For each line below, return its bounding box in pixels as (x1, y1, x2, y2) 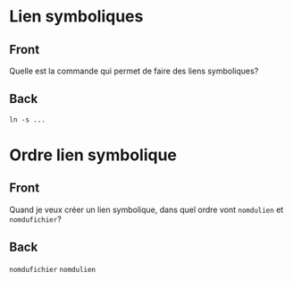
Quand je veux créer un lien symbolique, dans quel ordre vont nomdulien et (9, 204, 284, 215)
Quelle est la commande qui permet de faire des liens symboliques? (9, 65, 259, 76)
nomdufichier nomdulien (9, 265, 96, 274)
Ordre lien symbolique (9, 145, 177, 165)
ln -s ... (9, 115, 46, 124)
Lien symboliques (9, 6, 144, 27)
